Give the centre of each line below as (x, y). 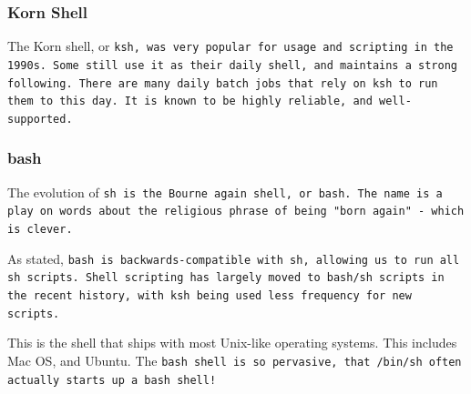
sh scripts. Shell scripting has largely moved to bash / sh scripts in (226, 278)
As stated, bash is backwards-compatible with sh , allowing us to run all (234, 258)
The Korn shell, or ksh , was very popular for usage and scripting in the (230, 46)
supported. (40, 119)
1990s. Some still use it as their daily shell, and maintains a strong (232, 65)
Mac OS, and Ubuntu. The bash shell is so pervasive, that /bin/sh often (235, 360)
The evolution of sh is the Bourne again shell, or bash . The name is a (225, 192)
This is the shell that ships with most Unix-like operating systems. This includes (232, 343)
